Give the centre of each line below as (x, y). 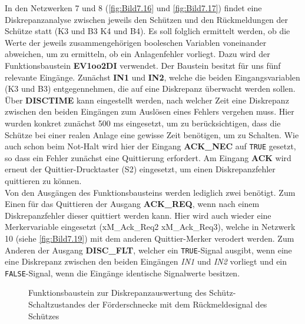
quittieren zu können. (43, 180)
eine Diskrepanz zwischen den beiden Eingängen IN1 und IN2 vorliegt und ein (146, 261)
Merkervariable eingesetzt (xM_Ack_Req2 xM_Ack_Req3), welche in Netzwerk (150, 227)
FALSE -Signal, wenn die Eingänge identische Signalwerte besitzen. (122, 273)
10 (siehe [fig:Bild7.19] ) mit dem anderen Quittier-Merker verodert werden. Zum (150, 238)
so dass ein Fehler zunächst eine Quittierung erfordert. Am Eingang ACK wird (148, 157)
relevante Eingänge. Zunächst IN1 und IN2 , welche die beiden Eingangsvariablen (152, 77)
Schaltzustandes (57, 304)
